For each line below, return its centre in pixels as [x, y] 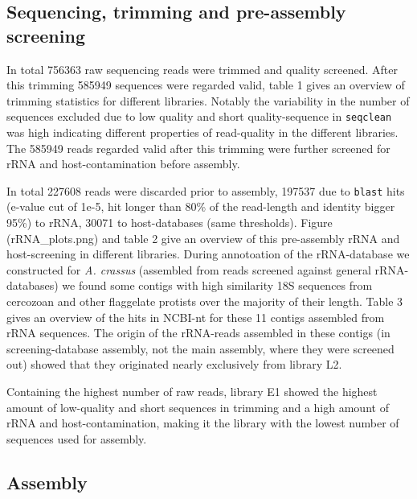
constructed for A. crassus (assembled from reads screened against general [189, 269]
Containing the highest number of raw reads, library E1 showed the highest [192, 391]
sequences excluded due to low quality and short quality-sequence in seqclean [199, 116]
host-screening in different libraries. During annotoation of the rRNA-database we [208, 254]
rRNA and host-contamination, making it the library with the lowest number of [203, 423]
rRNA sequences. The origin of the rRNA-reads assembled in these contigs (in [198, 333]
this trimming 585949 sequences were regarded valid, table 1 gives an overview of [206, 85]
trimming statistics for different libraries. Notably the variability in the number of [208, 100]
